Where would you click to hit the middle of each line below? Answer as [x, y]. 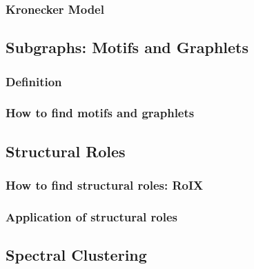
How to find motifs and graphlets [100, 113]
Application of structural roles [92, 216]
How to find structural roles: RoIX [105, 185]
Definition [34, 81]
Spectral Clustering [76, 255]
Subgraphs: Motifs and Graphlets [127, 47]
